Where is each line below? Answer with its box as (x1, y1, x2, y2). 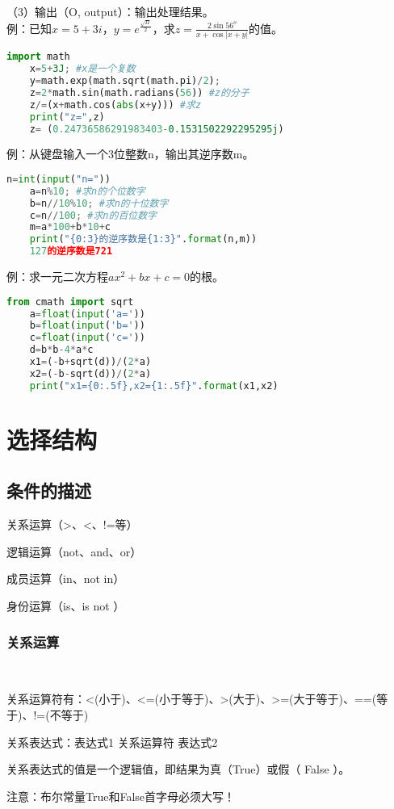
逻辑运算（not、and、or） (6, 543, 142, 560)
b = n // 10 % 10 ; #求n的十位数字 (29, 197, 169, 209)
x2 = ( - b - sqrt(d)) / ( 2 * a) (29, 367, 152, 379)
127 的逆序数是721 (29, 245, 113, 258)
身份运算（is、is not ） (6, 597, 125, 614)
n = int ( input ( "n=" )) (6, 173, 111, 185)
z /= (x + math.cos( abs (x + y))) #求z (29, 99, 202, 111)
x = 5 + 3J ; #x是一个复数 (29, 63, 136, 75)
